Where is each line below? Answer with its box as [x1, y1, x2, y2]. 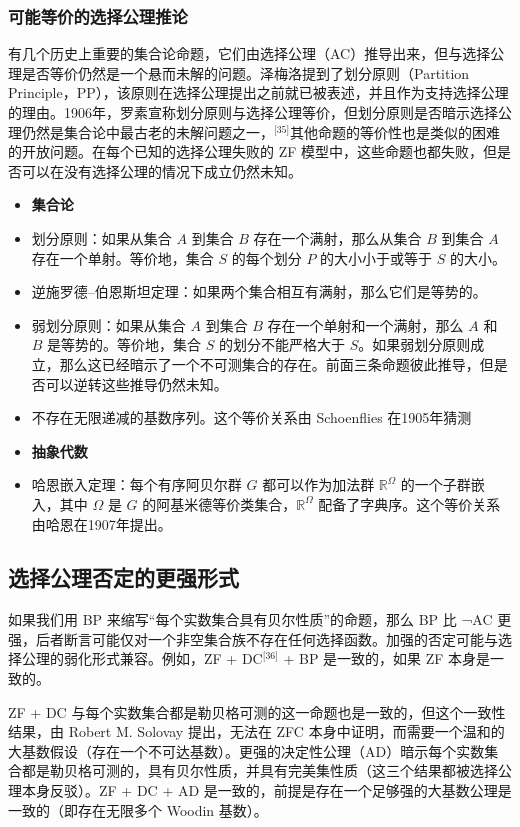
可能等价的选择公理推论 [8, 3, 188, 28]
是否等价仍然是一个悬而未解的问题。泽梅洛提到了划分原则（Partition [21, 62, 470, 83]
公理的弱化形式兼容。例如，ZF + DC [21, 648, 263, 669]
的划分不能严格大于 [219, 334, 346, 355]
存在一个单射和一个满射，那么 [267, 314, 464, 335]
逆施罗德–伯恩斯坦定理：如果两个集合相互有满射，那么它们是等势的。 [31, 281, 487, 302]
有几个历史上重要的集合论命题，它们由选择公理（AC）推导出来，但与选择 [8, 43, 491, 64]
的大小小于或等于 [320, 247, 433, 268]
